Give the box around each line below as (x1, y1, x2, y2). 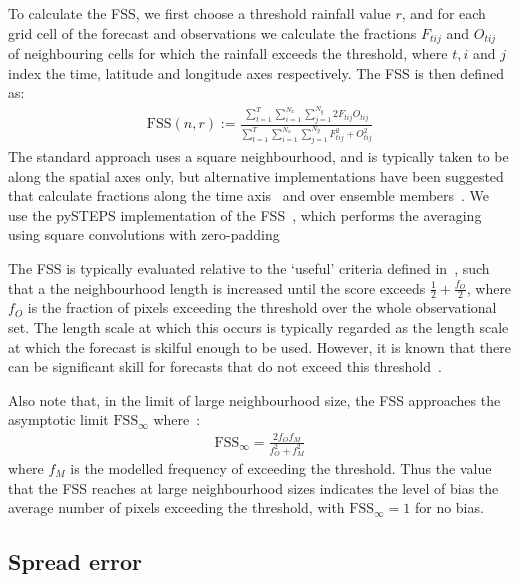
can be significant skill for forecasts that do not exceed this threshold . (8, 356, 442, 377)
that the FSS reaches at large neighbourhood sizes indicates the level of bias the (8, 477, 499, 498)
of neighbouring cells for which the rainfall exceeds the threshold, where (8, 43, 448, 64)
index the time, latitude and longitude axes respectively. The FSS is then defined (8, 62, 504, 83)
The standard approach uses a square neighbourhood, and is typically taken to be (8, 146, 509, 167)
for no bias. (414, 497, 484, 518)
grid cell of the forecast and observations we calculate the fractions (8, 22, 417, 43)
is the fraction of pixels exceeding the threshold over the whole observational (27, 297, 497, 318)
